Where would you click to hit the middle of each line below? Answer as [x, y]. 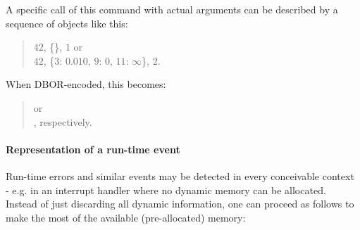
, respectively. [63, 121]
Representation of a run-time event [93, 149]
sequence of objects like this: [67, 23]
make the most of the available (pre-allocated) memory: [126, 217]
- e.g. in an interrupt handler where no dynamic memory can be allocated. [166, 190]
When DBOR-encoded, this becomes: [86, 84]
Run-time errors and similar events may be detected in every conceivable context [180, 175]
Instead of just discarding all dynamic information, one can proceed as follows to [180, 204]
